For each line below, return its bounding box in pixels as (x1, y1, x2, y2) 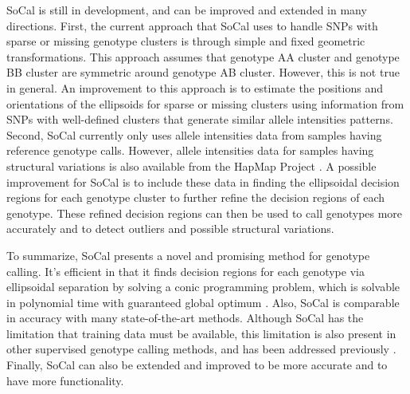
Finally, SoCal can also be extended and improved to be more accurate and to (6, 357, 388, 373)
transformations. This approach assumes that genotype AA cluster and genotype (6, 48, 400, 65)
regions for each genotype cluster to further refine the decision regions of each (6, 189, 385, 206)
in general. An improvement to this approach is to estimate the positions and (6, 79, 383, 96)
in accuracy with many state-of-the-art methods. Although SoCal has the (6, 309, 364, 326)
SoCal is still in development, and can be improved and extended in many (6, 2, 367, 18)
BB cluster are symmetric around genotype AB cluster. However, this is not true (6, 64, 400, 81)
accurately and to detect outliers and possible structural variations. (6, 220, 334, 237)
